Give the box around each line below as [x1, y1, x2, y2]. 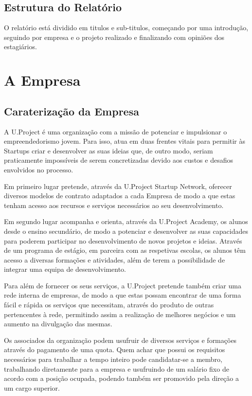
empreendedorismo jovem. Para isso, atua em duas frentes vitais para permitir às [4, 136, 246, 146]
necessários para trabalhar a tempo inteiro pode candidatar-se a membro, [4, 354, 222, 364]
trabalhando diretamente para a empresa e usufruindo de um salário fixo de [4, 363, 229, 374]
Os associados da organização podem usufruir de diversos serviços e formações [4, 335, 237, 345]
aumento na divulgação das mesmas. [4, 319, 112, 329]
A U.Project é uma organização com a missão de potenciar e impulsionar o [4, 126, 227, 136]
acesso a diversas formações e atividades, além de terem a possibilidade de [4, 254, 225, 264]
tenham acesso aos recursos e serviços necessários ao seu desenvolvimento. [4, 200, 224, 210]
